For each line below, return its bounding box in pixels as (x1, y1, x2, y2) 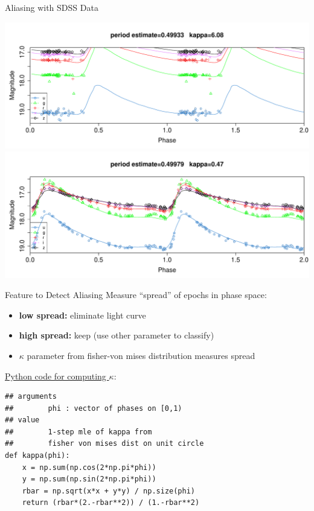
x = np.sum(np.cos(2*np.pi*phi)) (22, 463, 156, 472)
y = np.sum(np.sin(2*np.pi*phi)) (22, 475, 156, 484)
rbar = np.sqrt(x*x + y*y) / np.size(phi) (22, 486, 195, 495)
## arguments (5, 392, 57, 401)
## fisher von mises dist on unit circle (5, 439, 204, 448)
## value (5, 416, 40, 425)
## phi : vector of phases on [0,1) (5, 404, 182, 413)
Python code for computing (5, 369, 106, 382)
